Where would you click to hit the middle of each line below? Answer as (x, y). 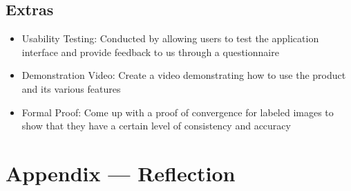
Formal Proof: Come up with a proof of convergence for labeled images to (178, 112)
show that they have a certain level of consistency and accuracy (156, 126)
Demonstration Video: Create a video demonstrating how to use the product (184, 75)
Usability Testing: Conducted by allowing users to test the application (170, 38)
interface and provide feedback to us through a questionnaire (150, 52)
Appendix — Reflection (121, 173)
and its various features (71, 88)
